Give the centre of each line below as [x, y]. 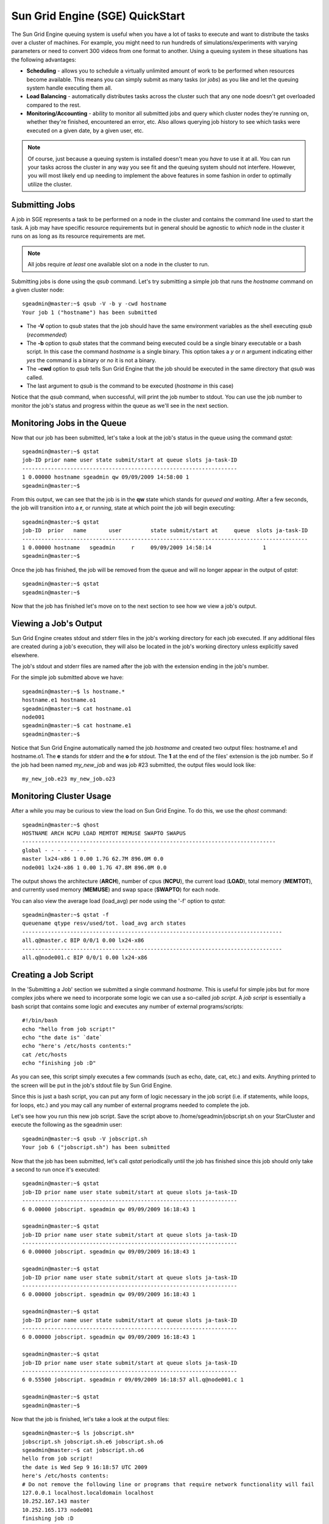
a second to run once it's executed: [56, 1169]
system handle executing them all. [69, 88]
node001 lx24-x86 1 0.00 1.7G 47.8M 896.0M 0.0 [94, 867]
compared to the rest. [54, 105]
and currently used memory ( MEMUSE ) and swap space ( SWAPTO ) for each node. [116, 889]
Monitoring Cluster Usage [61, 796]
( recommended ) [47, 335]
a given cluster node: [38, 290]
